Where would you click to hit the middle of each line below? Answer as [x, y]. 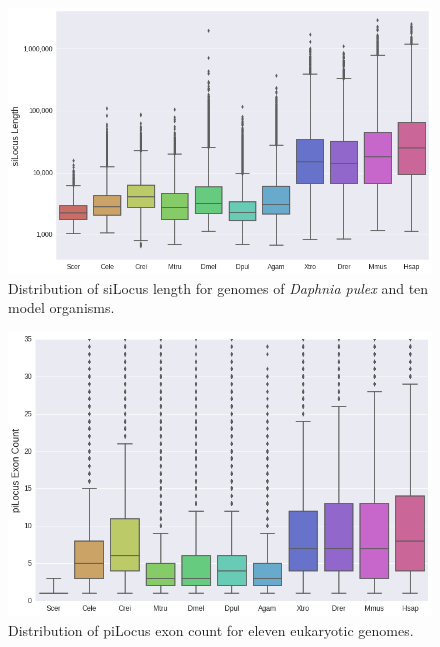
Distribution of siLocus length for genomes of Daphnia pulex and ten [218, 287]
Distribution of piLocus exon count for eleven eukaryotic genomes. [211, 629]
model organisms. [61, 307]
